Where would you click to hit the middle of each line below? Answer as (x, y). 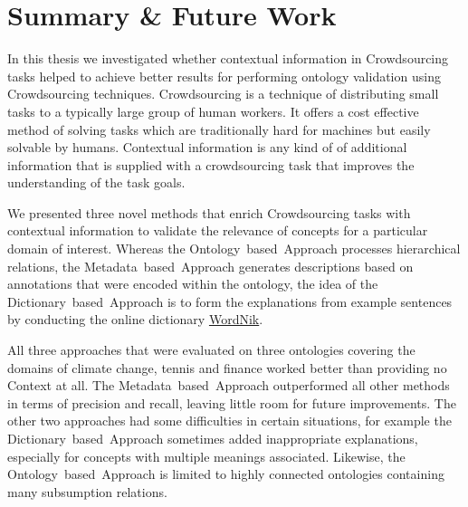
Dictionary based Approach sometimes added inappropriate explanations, (213, 438)
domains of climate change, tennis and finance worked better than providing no (227, 367)
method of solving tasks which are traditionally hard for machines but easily (219, 129)
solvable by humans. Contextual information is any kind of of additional (207, 147)
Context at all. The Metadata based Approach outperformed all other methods (229, 385)
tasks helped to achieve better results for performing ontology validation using (224, 76)
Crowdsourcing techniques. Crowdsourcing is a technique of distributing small (223, 94)
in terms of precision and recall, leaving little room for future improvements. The (232, 402)
